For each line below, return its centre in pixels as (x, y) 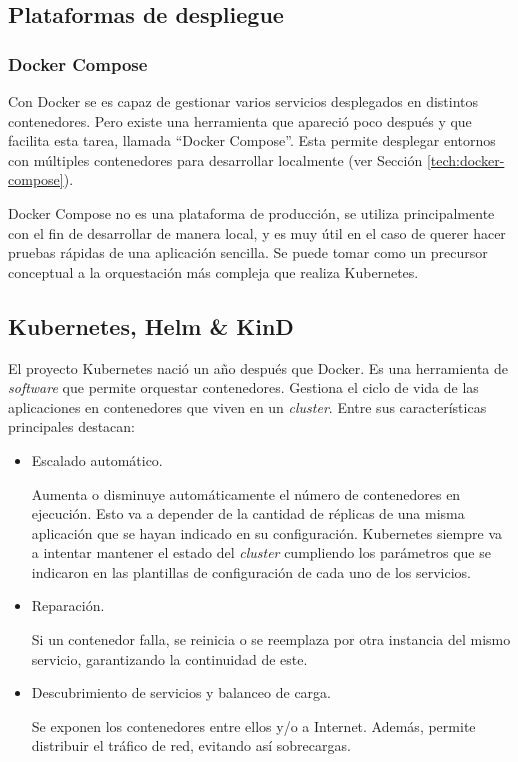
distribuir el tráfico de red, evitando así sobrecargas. (191, 745)
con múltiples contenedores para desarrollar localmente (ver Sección (215, 159)
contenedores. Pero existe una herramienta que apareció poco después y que (240, 120)
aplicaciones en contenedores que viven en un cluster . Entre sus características (247, 406)
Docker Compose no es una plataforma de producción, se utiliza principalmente (251, 212)
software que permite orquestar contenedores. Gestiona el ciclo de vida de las (243, 387)
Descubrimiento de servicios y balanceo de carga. (181, 692)
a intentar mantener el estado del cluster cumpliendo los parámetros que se (261, 552)
